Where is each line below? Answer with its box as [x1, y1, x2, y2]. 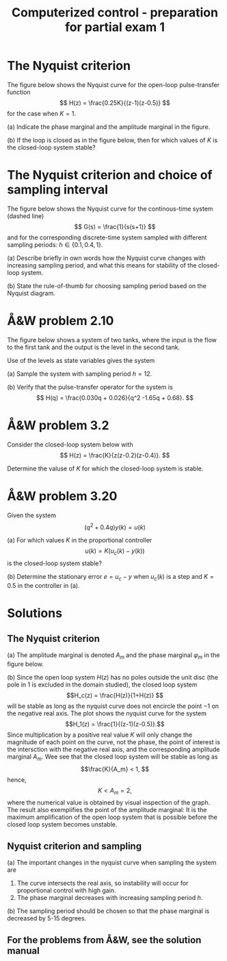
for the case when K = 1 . [7, 109, 77, 117]
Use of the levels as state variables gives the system [7, 356, 155, 364]
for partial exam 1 [64, 19, 165, 35]
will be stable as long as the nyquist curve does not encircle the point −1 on [7, 702, 219, 710]
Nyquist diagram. [7, 289, 56, 297]
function [7, 88, 31, 96]
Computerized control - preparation [11, 5, 219, 21]
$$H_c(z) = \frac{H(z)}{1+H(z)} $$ [66, 691, 164, 699]
